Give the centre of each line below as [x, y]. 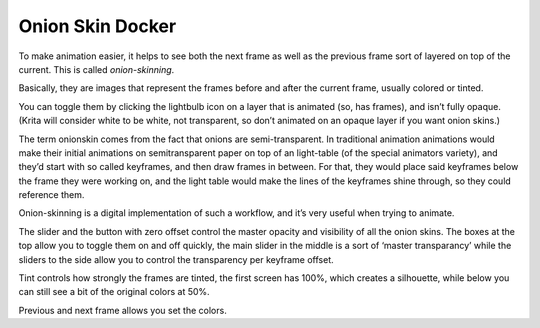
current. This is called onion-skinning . [96, 69]
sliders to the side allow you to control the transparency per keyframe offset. [176, 259]
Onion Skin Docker [97, 26]
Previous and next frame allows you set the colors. [122, 310]
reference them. [51, 195]
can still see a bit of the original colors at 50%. [114, 292]
